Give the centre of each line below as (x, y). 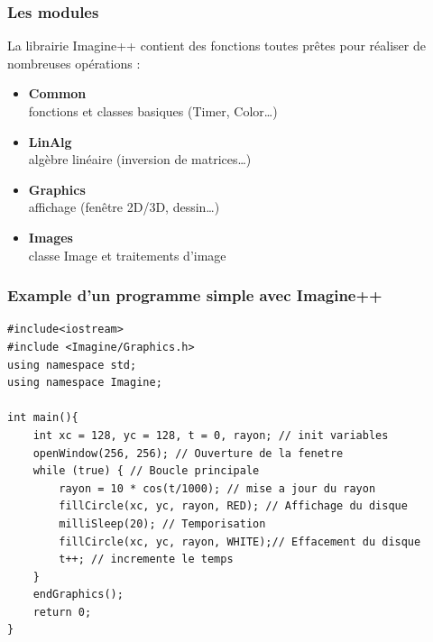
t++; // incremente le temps (146, 559)
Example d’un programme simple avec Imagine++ (195, 295)
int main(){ (43, 418)
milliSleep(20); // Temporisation (162, 523)
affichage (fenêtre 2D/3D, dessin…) (124, 207)
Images (51, 237)
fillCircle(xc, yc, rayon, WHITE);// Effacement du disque (240, 541)
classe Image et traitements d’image (127, 255)
